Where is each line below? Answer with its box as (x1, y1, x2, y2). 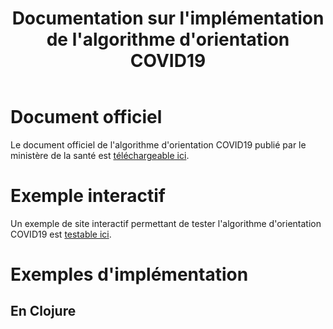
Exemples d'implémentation (10, 263, 249, 286)
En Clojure (10, 303, 77, 320)
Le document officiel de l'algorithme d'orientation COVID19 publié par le (10, 138, 307, 151)
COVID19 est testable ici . (10, 228, 112, 240)
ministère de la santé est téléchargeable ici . (10, 149, 190, 161)
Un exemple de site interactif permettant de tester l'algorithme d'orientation (10, 217, 322, 229)
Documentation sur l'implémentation (11, 7, 325, 30)
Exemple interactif (10, 185, 166, 207)
